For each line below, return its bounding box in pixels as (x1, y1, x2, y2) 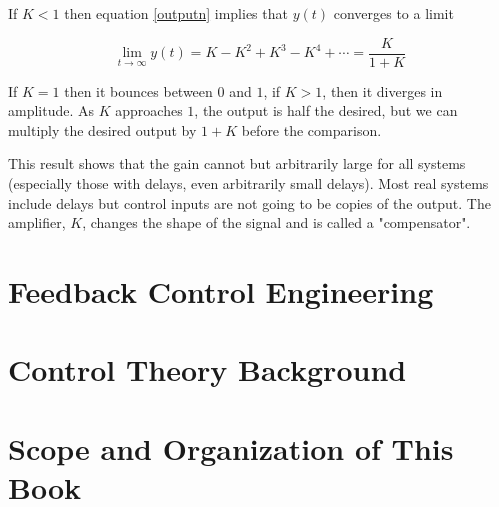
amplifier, (8, 212, 66, 233)
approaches (115, 100, 183, 121)
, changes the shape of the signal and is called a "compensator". (82, 212, 471, 233)
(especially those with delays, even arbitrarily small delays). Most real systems (8, 173, 489, 194)
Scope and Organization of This (8, 427, 454, 468)
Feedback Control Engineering (8, 271, 434, 311)
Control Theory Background (8, 349, 407, 390)
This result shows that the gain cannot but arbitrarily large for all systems (8, 153, 466, 174)
